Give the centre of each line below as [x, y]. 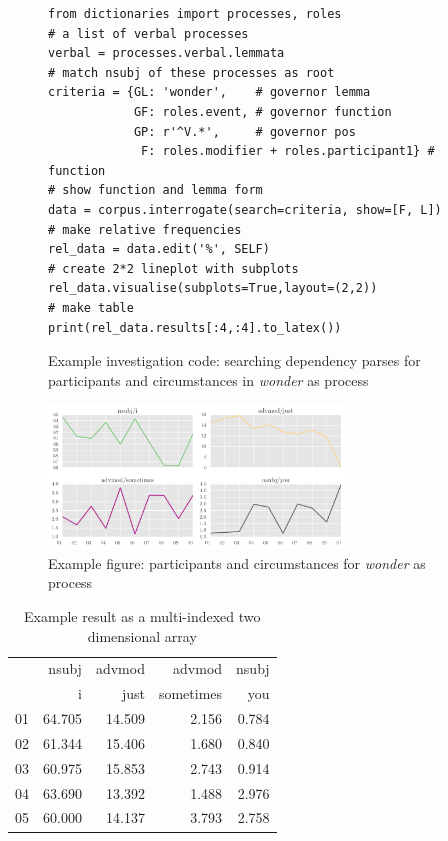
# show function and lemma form [155, 190]
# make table [91, 307]
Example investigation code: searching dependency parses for [234, 360]
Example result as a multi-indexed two [142, 615]
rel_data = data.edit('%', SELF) [159, 249]
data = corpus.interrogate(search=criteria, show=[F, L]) [245, 209]
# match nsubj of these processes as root [191, 72]
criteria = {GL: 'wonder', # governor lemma [209, 92]
